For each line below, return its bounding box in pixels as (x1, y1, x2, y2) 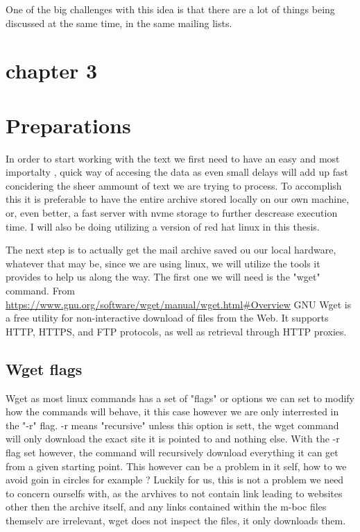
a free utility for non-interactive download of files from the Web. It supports (6, 310, 329, 325)
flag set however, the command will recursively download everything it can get (6, 444, 338, 459)
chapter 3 (6, 56, 98, 85)
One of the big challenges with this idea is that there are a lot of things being (6, 2, 335, 16)
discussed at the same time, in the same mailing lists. (6, 15, 232, 30)
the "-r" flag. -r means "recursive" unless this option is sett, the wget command (6, 417, 339, 432)
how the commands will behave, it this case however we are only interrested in (6, 404, 339, 419)
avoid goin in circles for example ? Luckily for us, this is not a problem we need (6, 472, 344, 487)
